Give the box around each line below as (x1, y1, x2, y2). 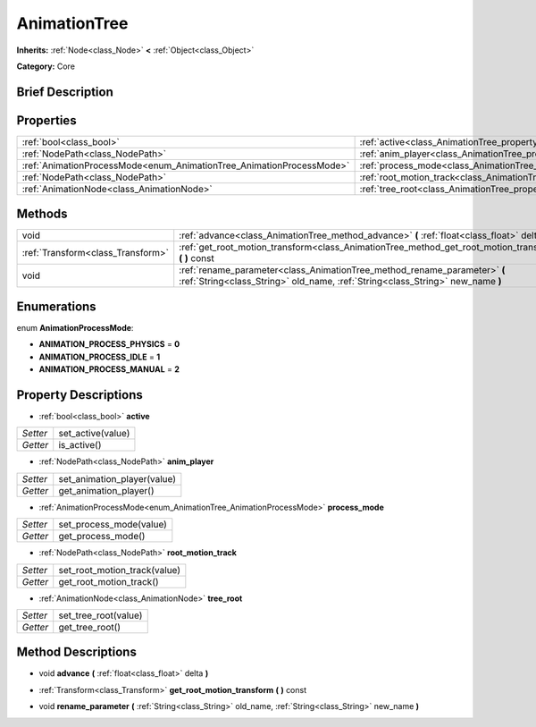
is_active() (58, 439, 102, 452)
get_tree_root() (58, 621, 121, 633)
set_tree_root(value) (58, 609, 143, 621)
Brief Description (16, 84, 113, 99)
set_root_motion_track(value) (58, 563, 181, 576)
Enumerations (16, 299, 97, 314)
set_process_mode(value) (58, 519, 167, 531)
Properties (16, 113, 77, 128)
